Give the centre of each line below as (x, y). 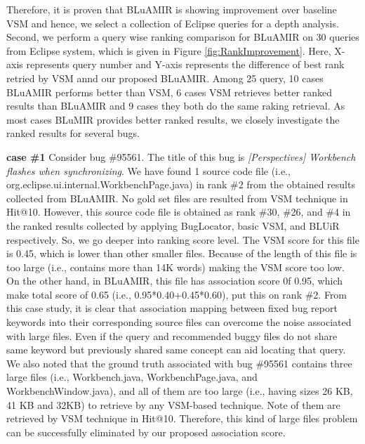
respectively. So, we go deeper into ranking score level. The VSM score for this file (183, 239)
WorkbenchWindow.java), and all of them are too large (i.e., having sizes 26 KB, (180, 391)
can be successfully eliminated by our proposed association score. (146, 432)
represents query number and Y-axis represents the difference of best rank (185, 64)
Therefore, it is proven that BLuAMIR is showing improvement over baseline (172, 9)
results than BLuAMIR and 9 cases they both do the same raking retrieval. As (176, 106)
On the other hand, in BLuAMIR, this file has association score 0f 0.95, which (174, 281)
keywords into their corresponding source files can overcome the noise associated (179, 322)
